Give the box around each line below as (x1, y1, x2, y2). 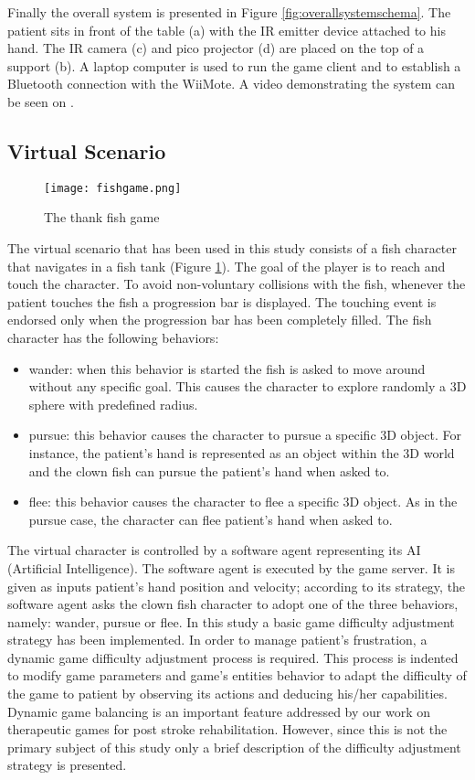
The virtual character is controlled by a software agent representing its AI (7, 540, 421, 560)
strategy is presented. (7, 755, 127, 775)
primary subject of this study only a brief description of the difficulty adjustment (7, 737, 461, 756)
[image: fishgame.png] (44, 181, 182, 195)
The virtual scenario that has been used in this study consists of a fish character (7, 239, 457, 258)
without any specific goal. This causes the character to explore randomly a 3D (28, 377, 467, 396)
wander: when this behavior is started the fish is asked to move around (28, 358, 426, 378)
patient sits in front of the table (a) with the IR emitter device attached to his (7, 20, 446, 39)
